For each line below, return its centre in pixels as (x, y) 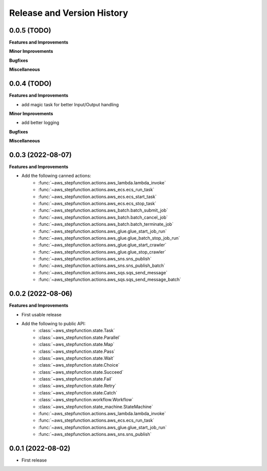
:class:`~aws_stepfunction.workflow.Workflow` (86, 400)
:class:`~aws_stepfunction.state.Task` (77, 331)
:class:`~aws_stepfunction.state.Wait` (76, 358)
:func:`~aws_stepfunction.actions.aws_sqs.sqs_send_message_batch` (110, 280)
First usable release (42, 314)
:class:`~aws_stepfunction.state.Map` (76, 344)
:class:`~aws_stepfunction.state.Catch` (78, 392)
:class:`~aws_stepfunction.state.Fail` (75, 379)
